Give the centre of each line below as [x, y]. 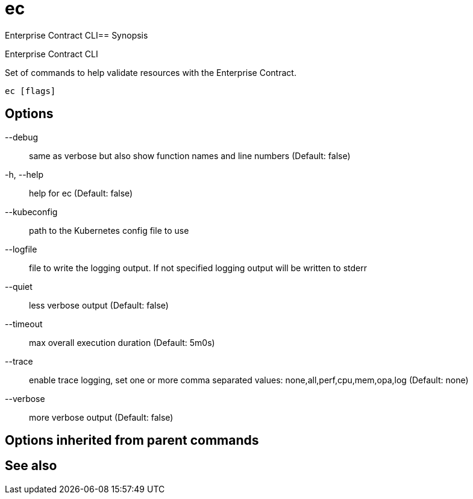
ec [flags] [30, 91]
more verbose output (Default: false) [101, 417]
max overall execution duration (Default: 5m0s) [122, 342]
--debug [22, 137]
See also [31, 466]
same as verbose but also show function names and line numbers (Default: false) [190, 155]
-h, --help [24, 174]
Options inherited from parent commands [132, 441]
